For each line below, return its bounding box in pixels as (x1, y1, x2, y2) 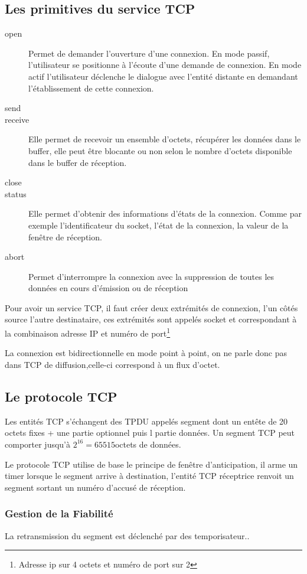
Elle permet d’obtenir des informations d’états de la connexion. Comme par (28, 207, 302, 220)
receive (5, 113, 30, 125)
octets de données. (115, 438, 181, 450)
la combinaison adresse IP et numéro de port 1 (5, 325, 171, 339)
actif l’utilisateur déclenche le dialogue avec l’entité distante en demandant (28, 70, 298, 82)
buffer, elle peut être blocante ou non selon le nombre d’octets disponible (28, 144, 292, 156)
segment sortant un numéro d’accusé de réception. (5, 481, 186, 493)
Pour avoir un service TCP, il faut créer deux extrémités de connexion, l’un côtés (5, 301, 298, 314)
